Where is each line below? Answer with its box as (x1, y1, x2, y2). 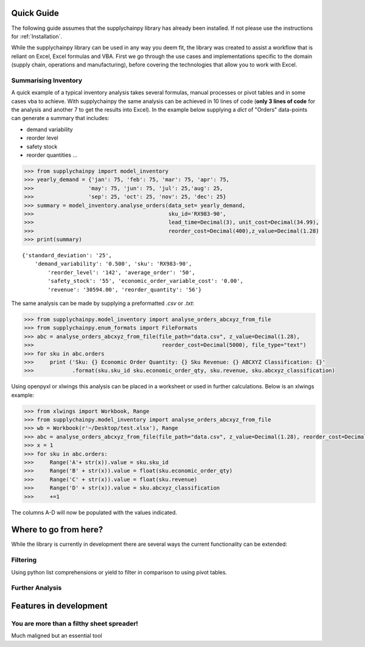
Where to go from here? (11, 524, 103, 535)
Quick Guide (11, 8, 59, 18)
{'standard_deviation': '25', (22, 252, 113, 259)
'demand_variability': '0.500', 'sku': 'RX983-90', (34, 260, 192, 268)
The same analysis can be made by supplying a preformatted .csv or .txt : (11, 299, 195, 307)
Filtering (11, 556, 36, 564)
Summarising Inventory (11, 76, 82, 85)
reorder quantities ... (26, 151, 78, 159)
